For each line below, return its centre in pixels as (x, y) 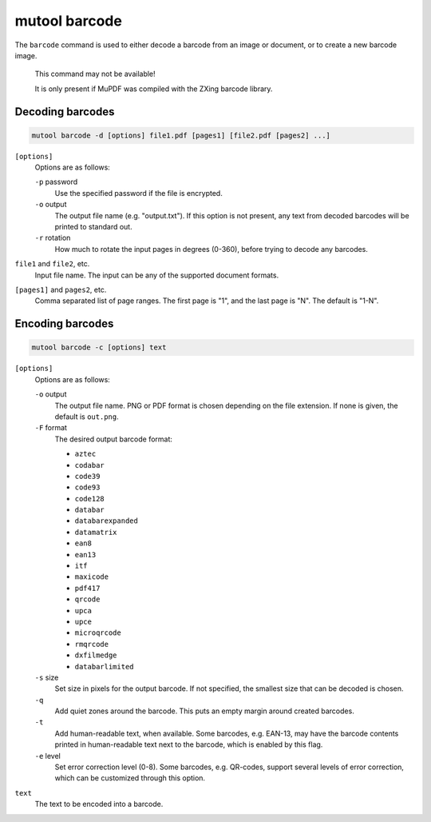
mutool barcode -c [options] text (99, 347)
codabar (90, 465)
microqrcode (98, 633)
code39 (87, 476)
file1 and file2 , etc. (52, 264)
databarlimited (105, 666)
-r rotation (53, 238)
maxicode (92, 577)
